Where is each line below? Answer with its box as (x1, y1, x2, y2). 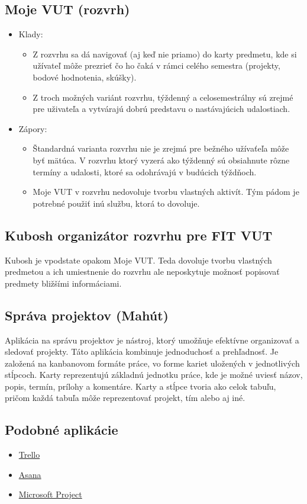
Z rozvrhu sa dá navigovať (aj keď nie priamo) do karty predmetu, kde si (33, 47, 297, 60)
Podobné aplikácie (5, 420, 118, 439)
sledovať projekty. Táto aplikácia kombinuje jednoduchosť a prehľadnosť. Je (5, 345, 279, 358)
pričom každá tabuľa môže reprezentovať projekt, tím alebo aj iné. (5, 391, 245, 404)
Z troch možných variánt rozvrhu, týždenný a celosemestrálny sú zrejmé (33, 91, 293, 103)
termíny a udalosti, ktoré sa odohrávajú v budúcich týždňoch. (33, 165, 257, 178)
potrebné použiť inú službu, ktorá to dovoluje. (33, 197, 200, 209)
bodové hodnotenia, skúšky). (33, 70, 137, 83)
